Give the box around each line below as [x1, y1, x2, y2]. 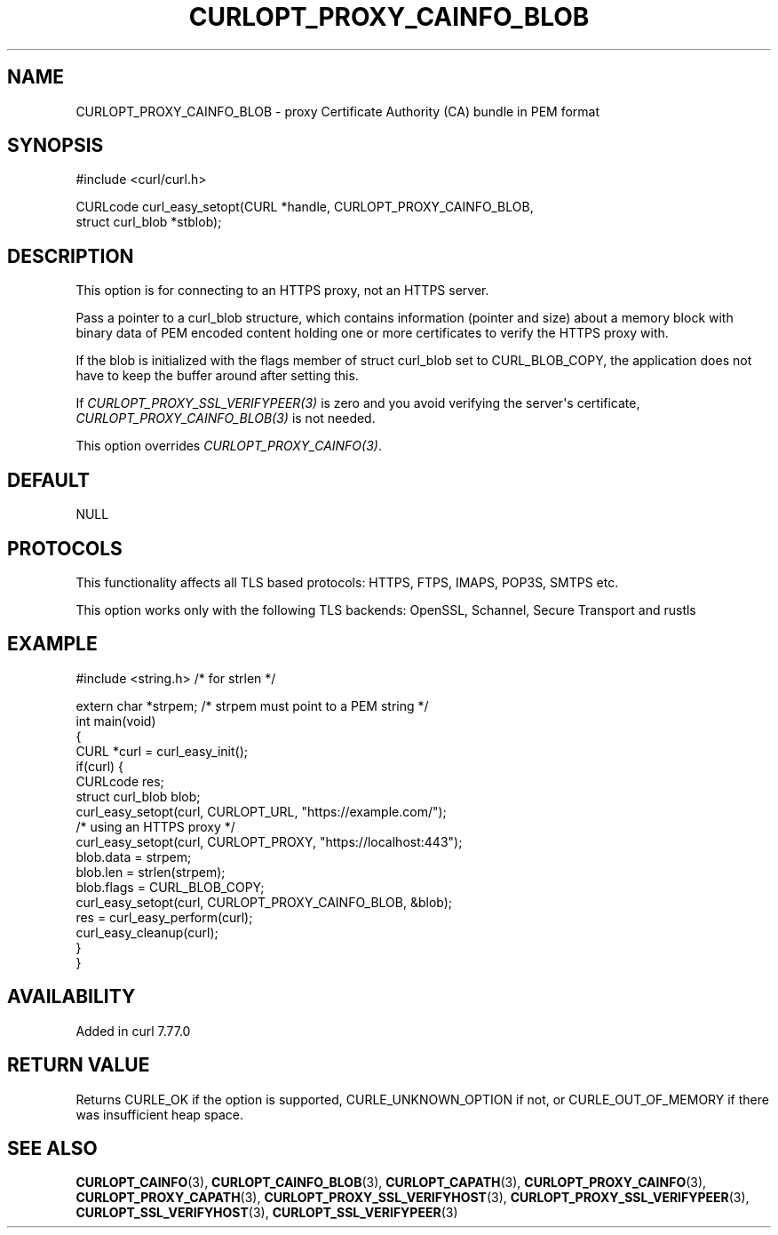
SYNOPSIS [7, 134, 104, 157]
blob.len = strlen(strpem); [75, 864, 226, 880]
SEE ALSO [7, 1136, 98, 1159]
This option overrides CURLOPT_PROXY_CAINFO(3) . [75, 438, 382, 454]
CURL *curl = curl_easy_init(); [75, 743, 248, 759]
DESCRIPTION [7, 244, 134, 267]
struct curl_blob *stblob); [75, 214, 222, 230]
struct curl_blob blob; [75, 788, 201, 804]
